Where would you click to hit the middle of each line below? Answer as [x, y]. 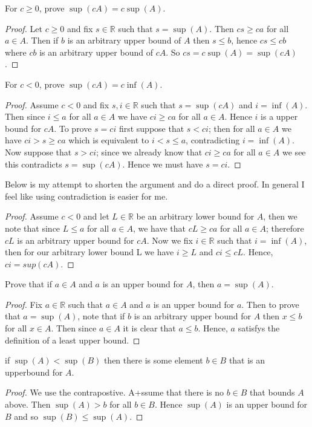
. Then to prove [270, 304]
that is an [247, 360]
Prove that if [29, 284]
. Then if [42, 40]
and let [96, 216]
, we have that [159, 228]
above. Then [28, 404]
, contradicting [213, 140]
